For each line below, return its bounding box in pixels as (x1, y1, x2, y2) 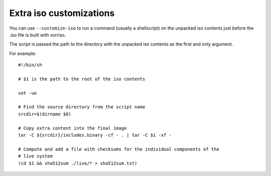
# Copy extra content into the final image (18, 125, 127, 131)
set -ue (18, 90, 37, 96)
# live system (18, 153, 53, 159)
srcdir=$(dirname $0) (18, 111, 71, 117)
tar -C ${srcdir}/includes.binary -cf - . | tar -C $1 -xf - (18, 132, 172, 138)
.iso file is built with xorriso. (9, 32, 66, 38)
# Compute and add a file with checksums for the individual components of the (18, 146, 219, 152)
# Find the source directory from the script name (18, 104, 146, 110)
